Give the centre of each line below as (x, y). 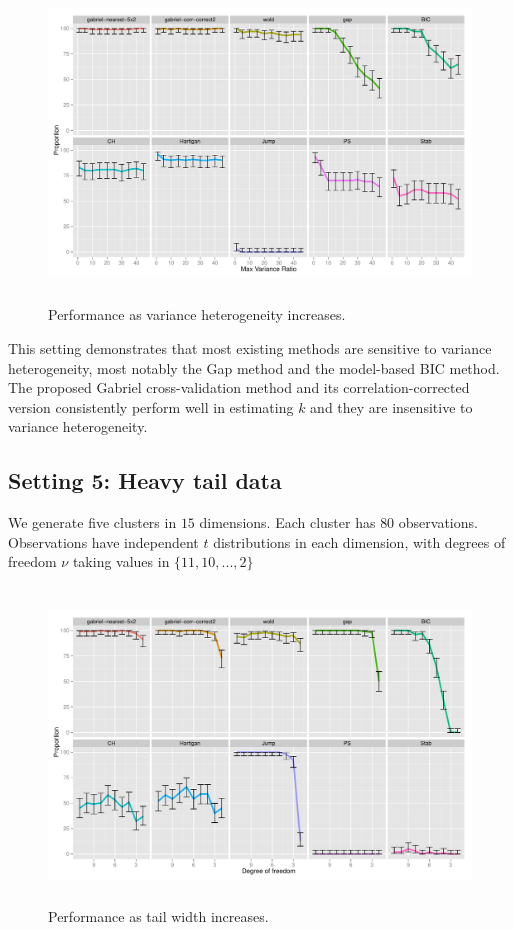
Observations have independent (103, 541)
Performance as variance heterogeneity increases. (197, 314)
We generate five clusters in (92, 522)
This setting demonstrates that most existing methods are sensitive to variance (250, 347)
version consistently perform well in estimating (151, 406)
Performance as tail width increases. (158, 916)
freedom (32, 561)
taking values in (121, 561)
